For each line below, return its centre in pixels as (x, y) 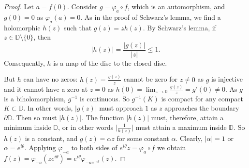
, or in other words (86, 127)
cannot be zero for (150, 79)
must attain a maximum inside (181, 127)
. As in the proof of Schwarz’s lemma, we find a (151, 17)
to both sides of (94, 147)
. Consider (82, 6)
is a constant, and (51, 138)
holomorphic (22, 27)
